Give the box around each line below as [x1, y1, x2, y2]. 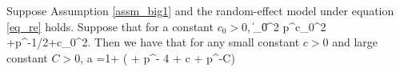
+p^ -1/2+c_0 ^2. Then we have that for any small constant [6, 34, 300, 50]
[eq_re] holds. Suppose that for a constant [6, 18, 214, 34]
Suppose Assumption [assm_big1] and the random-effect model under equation [6, 2, 394, 18]
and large [332, 34, 378, 50]
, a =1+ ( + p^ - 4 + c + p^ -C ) [80, 49, 235, 66]
